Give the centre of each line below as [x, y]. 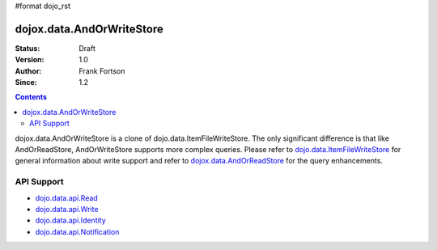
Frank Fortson [102, 71]
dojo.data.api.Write [67, 209]
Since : [26, 83]
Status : [28, 48]
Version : [30, 60]
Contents [31, 97]
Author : [28, 71]
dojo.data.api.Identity [71, 220]
